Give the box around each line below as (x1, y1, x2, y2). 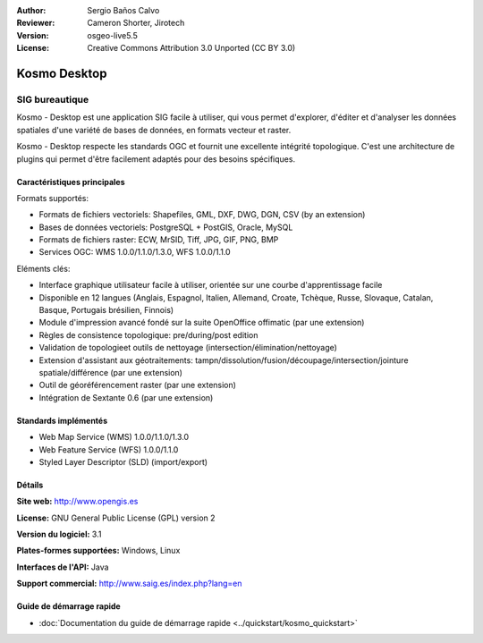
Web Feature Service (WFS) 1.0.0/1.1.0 (38, 444, 179, 455)
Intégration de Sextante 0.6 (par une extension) (38, 392, 214, 402)
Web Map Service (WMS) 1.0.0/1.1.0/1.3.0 (38, 432, 190, 443)
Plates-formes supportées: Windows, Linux (16, 546, 181, 556)
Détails (16, 479, 44, 490)
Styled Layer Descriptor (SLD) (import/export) (38, 456, 208, 467)
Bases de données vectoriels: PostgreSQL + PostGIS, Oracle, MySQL (38, 222, 293, 233)
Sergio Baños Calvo (87, 5, 160, 15)
